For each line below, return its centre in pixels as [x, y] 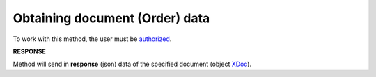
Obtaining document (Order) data [111, 18]
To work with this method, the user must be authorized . [92, 39]
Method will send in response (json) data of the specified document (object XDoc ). [132, 64]
